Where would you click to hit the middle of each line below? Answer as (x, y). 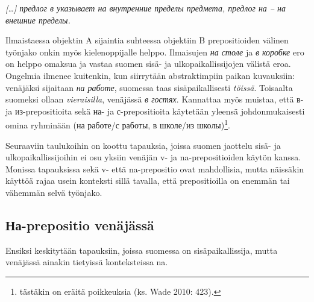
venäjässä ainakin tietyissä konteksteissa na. (87, 262)
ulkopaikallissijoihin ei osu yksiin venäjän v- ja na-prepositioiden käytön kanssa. (153, 157)
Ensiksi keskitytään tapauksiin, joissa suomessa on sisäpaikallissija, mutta (142, 250)
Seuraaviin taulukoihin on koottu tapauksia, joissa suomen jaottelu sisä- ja (143, 145)
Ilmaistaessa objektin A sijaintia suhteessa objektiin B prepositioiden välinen (147, 40)
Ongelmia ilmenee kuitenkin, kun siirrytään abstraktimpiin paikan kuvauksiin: (150, 75)
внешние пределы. (38, 20)
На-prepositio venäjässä (80, 225)
